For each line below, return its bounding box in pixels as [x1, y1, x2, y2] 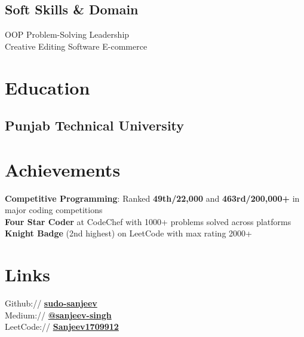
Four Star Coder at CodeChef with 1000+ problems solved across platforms [5, 215, 291, 227]
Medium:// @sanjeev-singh [5, 308, 112, 321]
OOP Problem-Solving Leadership [5, 28, 130, 41]
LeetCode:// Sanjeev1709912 [5, 320, 119, 333]
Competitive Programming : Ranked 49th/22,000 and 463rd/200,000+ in [5, 192, 300, 204]
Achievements [5, 157, 121, 181]
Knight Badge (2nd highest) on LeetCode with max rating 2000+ [5, 227, 252, 239]
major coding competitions [5, 204, 103, 216]
